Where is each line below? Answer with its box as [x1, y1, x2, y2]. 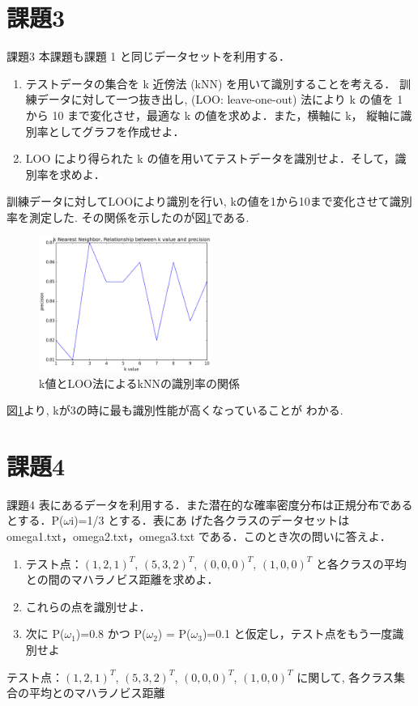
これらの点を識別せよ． [25, 598, 151, 615]
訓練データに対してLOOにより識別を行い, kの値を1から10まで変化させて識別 [6, 193, 412, 210]
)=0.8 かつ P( [75, 625, 147, 642]
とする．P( [6, 512, 64, 529]
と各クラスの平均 [315, 555, 407, 572]
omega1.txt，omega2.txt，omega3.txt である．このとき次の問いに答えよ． [6, 528, 391, 545]
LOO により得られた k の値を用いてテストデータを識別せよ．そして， [25, 150, 395, 167]
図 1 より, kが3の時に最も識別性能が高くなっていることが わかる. [6, 402, 343, 419]
